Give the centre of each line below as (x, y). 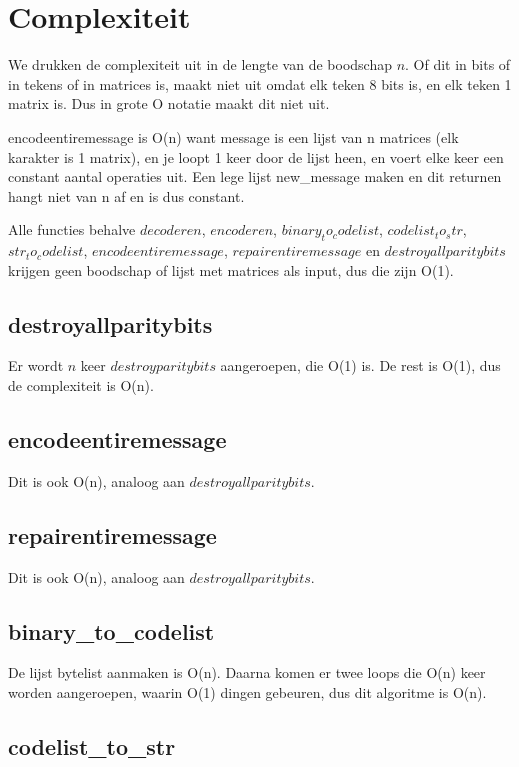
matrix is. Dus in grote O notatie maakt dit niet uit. (169, 103)
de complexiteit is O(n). (81, 385)
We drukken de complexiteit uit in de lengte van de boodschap (200, 64)
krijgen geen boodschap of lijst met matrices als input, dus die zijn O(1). (231, 269)
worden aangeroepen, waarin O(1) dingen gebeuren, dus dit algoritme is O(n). (247, 692)
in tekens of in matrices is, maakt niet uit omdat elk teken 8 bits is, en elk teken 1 (260, 83)
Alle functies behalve (72, 229)
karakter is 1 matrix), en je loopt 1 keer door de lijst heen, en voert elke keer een (256, 156)
